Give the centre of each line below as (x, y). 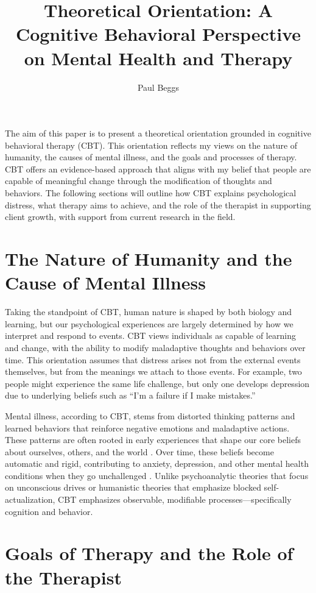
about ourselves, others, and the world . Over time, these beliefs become (139, 451)
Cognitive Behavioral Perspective (158, 34)
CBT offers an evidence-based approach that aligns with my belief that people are (158, 169)
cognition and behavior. (49, 511)
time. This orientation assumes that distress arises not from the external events (153, 359)
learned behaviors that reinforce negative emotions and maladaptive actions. (147, 428)
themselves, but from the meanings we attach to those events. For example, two (153, 371)
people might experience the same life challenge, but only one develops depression (157, 383)
